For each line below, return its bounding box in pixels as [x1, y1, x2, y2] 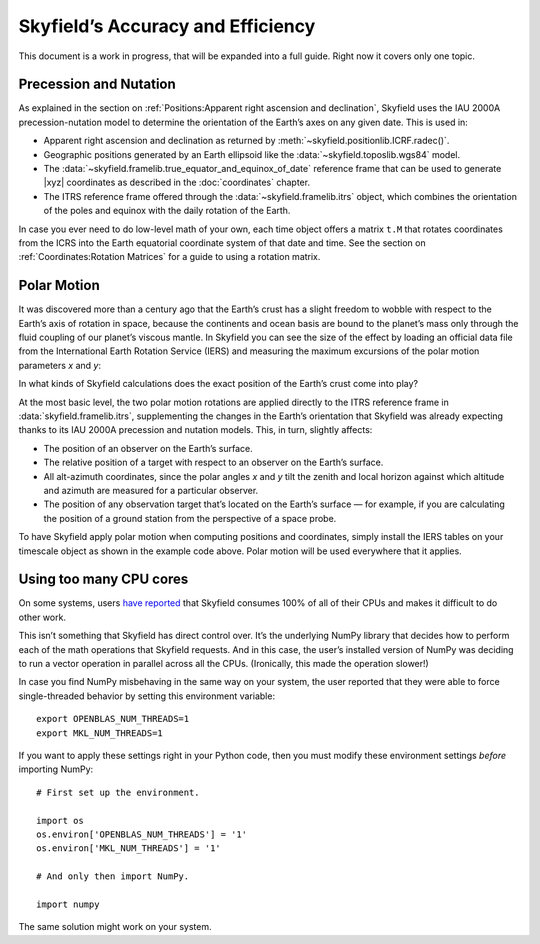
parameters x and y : [18, 359, 102, 371]
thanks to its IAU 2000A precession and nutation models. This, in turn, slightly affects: [18, 424, 373, 436]
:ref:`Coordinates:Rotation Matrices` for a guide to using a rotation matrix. [18, 251, 321, 263]
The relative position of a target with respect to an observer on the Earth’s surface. [43, 456, 384, 469]
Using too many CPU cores [18, 571, 189, 588]
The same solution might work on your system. [18, 921, 212, 933]
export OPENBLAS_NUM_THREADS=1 [36, 713, 190, 725]
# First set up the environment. [36, 786, 200, 798]
